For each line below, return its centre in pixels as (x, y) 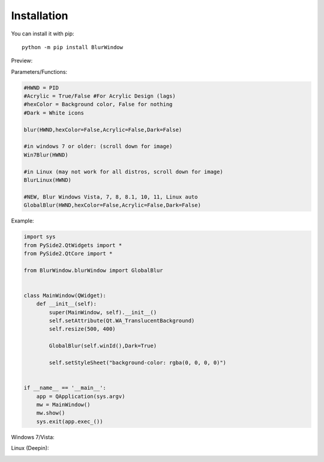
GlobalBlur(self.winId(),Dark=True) (103, 346)
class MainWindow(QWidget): (65, 295)
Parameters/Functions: (39, 71)
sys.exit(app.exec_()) (70, 421)
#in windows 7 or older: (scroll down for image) (98, 146)
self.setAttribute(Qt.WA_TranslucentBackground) (122, 321)
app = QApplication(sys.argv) (81, 396)
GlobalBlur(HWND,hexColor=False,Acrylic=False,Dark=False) (112, 205)
